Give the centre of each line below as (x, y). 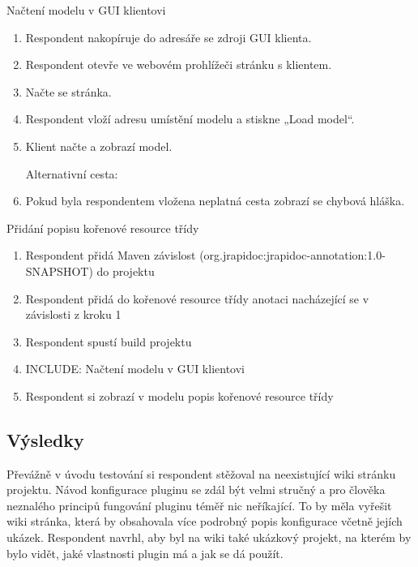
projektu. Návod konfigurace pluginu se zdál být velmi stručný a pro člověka (196, 490)
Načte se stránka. (68, 91)
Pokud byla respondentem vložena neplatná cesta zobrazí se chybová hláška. (215, 201)
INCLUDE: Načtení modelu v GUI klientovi (135, 369)
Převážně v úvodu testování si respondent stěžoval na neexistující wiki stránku (201, 473)
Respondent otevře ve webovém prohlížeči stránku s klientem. (179, 64)
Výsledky (45, 439)
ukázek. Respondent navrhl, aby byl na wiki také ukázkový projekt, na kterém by (209, 537)
